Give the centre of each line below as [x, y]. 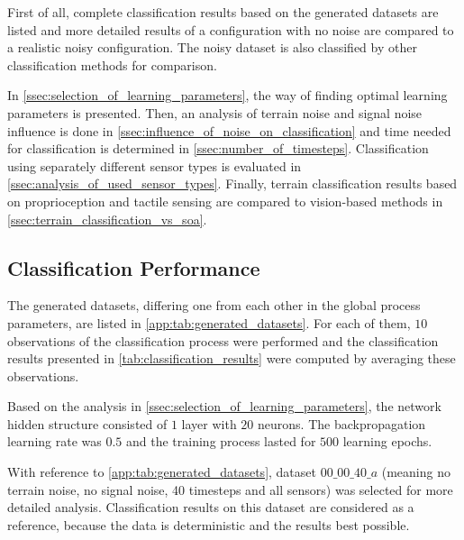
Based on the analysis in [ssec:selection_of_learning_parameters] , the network [224, 406]
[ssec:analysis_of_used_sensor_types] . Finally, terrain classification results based [232, 183]
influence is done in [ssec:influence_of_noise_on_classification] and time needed [229, 130]
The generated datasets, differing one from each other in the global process [214, 305]
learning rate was [55, 441]
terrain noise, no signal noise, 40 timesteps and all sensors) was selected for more [230, 489]
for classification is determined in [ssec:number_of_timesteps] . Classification [218, 148]
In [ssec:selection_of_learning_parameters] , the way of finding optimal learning [227, 95]
